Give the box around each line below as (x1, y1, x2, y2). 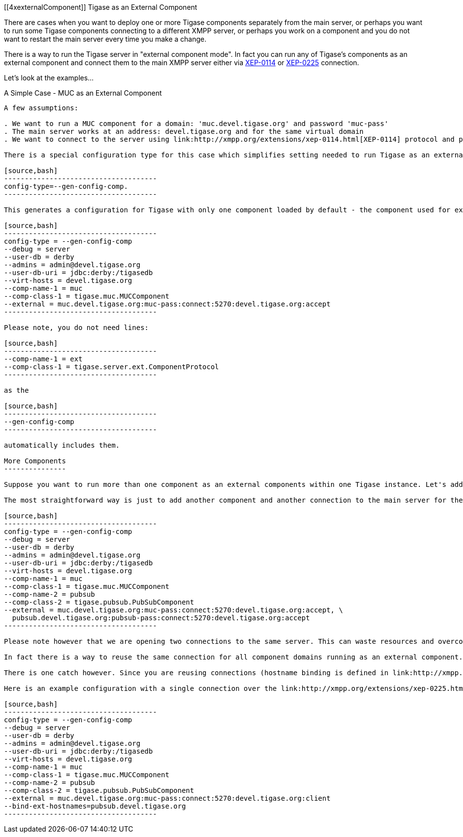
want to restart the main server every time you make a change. (4, 35, 206, 43)
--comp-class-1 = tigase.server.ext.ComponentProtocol (4, 363, 219, 371)
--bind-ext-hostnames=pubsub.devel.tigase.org (4, 802, 186, 810)
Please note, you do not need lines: (4, 324, 149, 331)
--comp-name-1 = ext (4, 355, 83, 363)
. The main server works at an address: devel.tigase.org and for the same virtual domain (4, 127, 364, 135)
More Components (4, 457, 66, 465)
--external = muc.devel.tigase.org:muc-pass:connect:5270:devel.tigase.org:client (4, 794, 331, 802)
